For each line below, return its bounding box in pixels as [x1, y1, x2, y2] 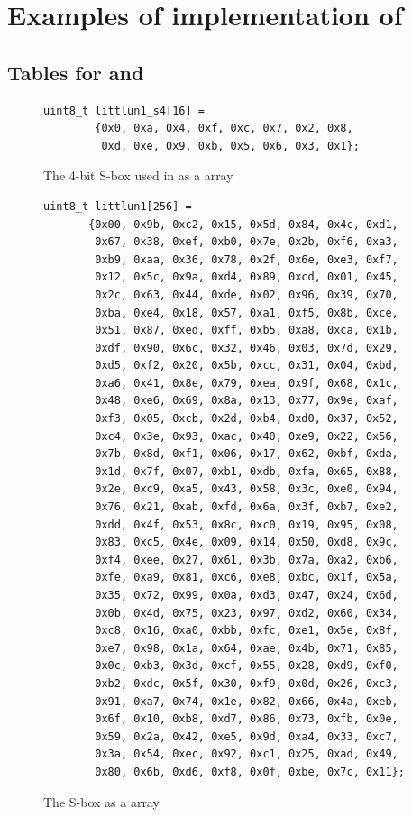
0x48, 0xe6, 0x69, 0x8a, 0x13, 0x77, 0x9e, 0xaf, [95, 394, 398, 408]
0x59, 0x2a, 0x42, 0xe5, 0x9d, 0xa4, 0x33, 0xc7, [95, 730, 398, 743]
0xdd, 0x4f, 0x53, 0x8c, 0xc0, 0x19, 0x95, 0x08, [95, 518, 398, 531]
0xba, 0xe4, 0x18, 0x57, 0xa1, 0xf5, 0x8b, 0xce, [95, 306, 398, 319]
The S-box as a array [43, 792, 160, 811]
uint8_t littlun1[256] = [43, 199, 192, 213]
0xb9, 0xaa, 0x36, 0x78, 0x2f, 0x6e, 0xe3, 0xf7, [95, 252, 398, 266]
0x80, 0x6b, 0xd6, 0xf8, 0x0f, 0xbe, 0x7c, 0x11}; [95, 765, 405, 778]
